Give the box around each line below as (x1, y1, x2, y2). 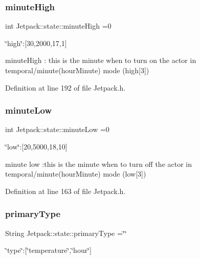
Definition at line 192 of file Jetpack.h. (5, 82, 126, 93)
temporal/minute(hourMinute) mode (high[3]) (5, 65, 149, 75)
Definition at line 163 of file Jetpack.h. (5, 185, 126, 196)
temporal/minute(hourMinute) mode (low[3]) (5, 168, 146, 179)
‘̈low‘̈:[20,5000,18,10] (5, 141, 68, 152)
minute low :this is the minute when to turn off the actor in (5, 158, 192, 169)
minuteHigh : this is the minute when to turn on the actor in (5, 55, 196, 66)
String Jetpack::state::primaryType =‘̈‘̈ (5, 227, 127, 238)
